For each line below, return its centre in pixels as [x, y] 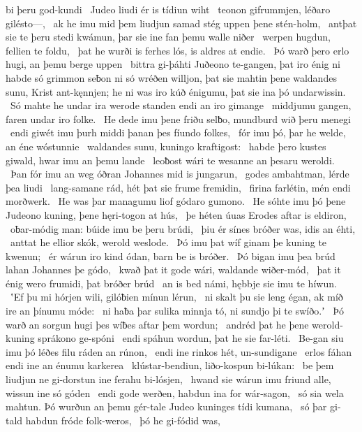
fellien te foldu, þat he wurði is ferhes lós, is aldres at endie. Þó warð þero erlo [178, 50]
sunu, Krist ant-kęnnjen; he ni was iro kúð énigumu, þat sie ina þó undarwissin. [176, 91]
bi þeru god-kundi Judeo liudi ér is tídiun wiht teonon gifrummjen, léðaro [168, 9]
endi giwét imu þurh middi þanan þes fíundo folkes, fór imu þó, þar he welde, [178, 132]
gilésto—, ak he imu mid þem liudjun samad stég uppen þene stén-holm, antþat [181, 23]
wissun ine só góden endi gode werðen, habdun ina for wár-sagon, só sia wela [175, 393]
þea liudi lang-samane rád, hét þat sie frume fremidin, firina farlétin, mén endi [178, 187]
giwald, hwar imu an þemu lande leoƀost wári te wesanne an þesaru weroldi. [170, 160]
